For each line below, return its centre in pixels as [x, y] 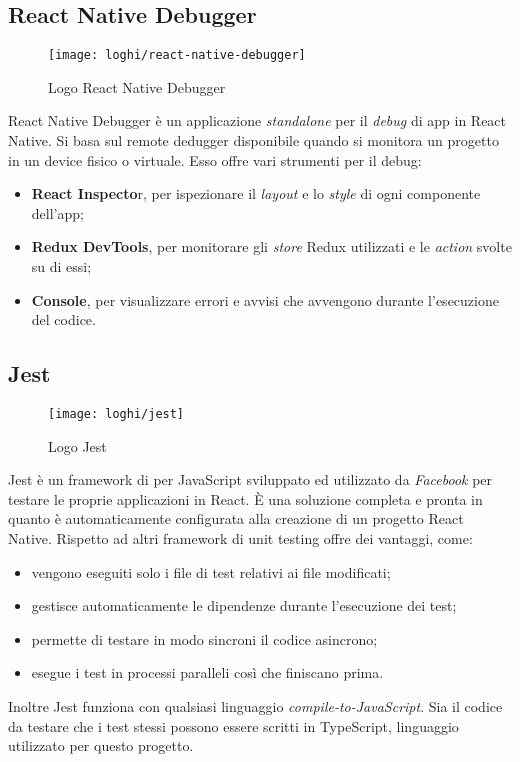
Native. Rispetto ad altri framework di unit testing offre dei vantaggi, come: [240, 538]
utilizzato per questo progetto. [101, 745]
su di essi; [61, 266]
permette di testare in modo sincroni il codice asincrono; [204, 638]
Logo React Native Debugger [137, 86]
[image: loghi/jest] [116, 414]
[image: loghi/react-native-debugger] [177, 55]
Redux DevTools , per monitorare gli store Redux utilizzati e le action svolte [271, 246]
